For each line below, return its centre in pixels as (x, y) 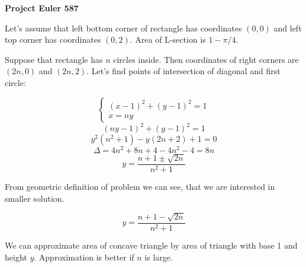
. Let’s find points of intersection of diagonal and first (183, 71)
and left (288, 28)
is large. (159, 257)
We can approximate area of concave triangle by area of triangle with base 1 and (151, 245)
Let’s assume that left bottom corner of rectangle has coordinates (123, 28)
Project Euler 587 (42, 8)
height (16, 257)
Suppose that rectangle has (54, 59)
